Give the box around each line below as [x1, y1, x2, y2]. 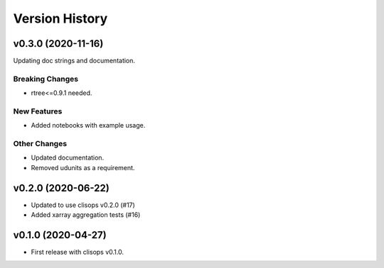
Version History [13, 11, 108, 26]
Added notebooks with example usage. [31, 121, 146, 130]
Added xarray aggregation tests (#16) [31, 211, 141, 219]
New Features [13, 106, 63, 116]
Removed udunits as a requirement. [31, 163, 135, 172]
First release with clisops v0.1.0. [31, 248, 124, 257]
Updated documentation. [31, 153, 105, 162]
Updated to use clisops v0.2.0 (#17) [31, 201, 135, 209]
